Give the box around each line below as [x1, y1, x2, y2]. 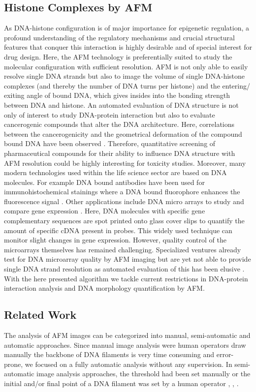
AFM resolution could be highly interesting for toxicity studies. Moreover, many [4, 157, 246, 168]
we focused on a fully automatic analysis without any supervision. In [25, 359, 232, 369]
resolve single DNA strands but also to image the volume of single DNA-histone [4, 71, 245, 81]
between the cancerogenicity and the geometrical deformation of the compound [4, 128, 242, 139]
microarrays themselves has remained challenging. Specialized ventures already [4, 244, 241, 254]
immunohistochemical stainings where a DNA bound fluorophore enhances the [4, 186, 240, 197]
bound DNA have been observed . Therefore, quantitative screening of [4, 138, 216, 149]
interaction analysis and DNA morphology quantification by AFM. [4, 283, 205, 293]
